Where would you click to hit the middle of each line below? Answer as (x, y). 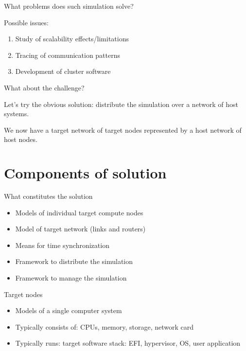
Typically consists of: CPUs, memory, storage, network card (105, 326)
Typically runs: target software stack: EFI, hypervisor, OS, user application (128, 343)
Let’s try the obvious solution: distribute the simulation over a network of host (121, 104)
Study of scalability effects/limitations (72, 39)
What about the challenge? (44, 87)
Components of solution (85, 173)
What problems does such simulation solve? (69, 6)
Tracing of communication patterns (68, 55)
